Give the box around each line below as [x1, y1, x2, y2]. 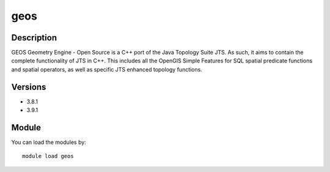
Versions [11, 81, 46, 92]
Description [11, 32, 57, 43]
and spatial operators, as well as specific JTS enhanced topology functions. [11, 65, 203, 73]
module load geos [22, 153, 74, 160]
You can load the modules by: [11, 138, 87, 146]
